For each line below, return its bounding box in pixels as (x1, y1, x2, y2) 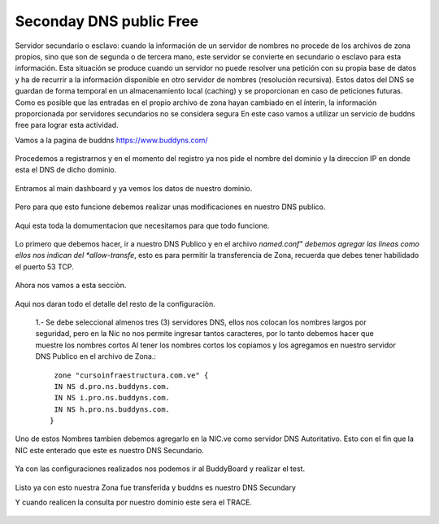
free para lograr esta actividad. (15, 120, 119, 130)
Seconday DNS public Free (15, 12, 199, 30)
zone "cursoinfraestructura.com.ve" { (54, 370, 209, 380)
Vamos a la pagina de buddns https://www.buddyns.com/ (15, 135, 208, 145)
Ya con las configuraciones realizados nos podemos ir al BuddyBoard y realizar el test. (15, 464, 305, 474)
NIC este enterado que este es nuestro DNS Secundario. (15, 445, 205, 455)
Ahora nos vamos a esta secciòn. (15, 281, 127, 290)
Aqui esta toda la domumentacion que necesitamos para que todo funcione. (15, 221, 270, 230)
